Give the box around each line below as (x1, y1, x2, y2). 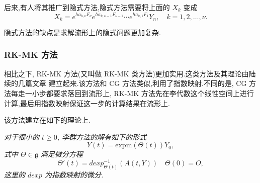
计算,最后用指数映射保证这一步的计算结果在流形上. (4, 98, 170, 108)
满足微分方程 (40, 149, 83, 159)
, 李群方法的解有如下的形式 (57, 131, 147, 142)
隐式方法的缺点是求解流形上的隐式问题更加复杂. (4, 27, 161, 37)
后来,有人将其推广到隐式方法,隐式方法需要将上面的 (4, 2, 170, 12)
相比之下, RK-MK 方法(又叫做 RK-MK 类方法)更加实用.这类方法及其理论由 (4, 68, 249, 78)
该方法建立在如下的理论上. (4, 115, 91, 125)
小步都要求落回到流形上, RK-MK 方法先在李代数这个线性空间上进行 (32, 87, 254, 98)
